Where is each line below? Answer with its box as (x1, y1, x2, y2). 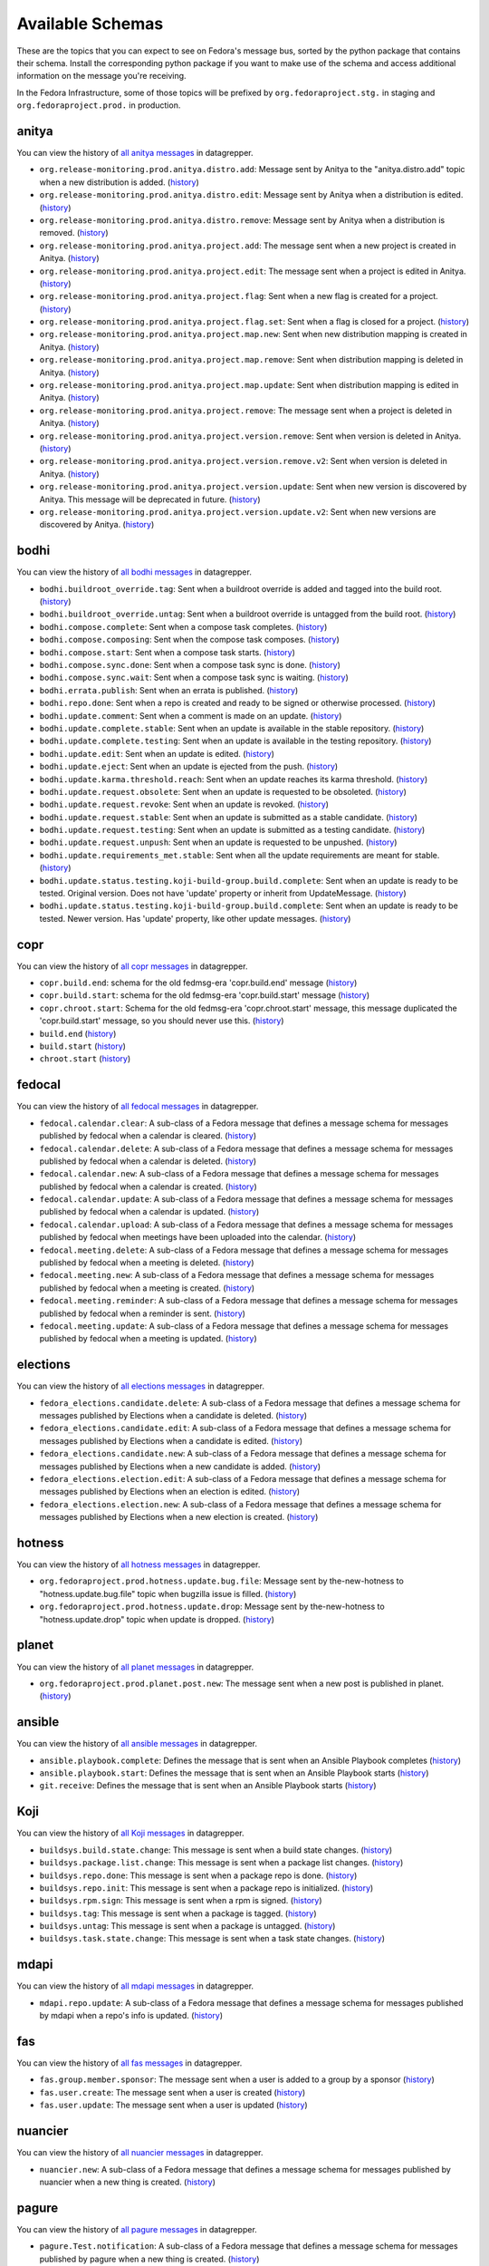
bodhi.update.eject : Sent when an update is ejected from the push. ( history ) (39, 761, 339, 772)
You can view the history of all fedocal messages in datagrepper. (16, 1101, 259, 1112)
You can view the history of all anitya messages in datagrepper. (16, 148, 254, 159)
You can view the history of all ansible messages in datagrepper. (16, 1738, 258, 1749)
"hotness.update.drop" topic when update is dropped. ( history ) (39, 1613, 275, 1624)
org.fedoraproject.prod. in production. (16, 100, 181, 111)
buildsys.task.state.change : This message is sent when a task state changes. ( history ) (39, 1933, 385, 1944)
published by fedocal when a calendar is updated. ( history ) (39, 1206, 260, 1217)
